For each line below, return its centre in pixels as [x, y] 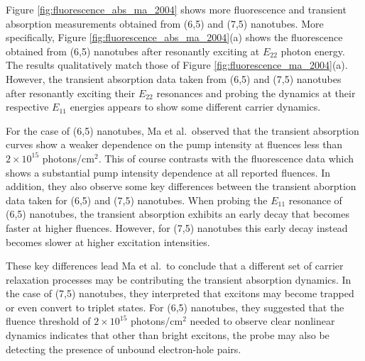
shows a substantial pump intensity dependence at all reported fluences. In [168, 172]
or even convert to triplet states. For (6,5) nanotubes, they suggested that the [175, 307]
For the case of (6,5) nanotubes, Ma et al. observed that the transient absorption [182, 130]
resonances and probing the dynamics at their [256, 93]
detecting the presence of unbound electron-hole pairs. [124, 349]
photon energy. [313, 51]
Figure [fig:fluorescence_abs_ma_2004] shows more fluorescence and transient [176, 9]
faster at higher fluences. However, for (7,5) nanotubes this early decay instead [177, 227]
